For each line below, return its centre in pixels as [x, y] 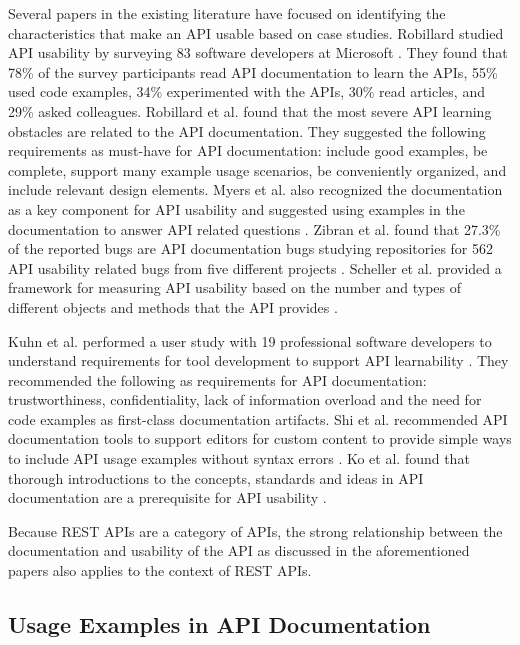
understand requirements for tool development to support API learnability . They [258, 360]
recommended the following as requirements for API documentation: [217, 379]
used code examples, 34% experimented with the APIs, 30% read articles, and [246, 91]
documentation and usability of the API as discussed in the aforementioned [239, 550]
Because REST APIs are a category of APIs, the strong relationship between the [255, 530]
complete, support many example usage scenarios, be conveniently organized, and [257, 169]
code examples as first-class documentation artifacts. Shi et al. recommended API [258, 418]
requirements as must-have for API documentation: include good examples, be [248, 150]
